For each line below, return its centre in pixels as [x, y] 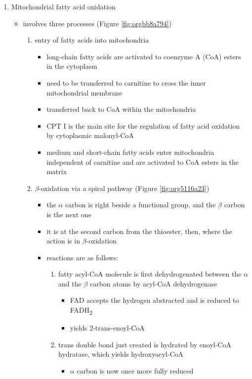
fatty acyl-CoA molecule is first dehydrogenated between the [150, 274]
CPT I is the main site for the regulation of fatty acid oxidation [143, 125]
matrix [57, 171]
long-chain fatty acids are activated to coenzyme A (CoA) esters [144, 56]
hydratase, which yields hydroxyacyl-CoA [121, 354]
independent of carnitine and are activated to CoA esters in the [143, 162]
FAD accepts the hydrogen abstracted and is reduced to [154, 300]
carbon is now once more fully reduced [135, 370]
